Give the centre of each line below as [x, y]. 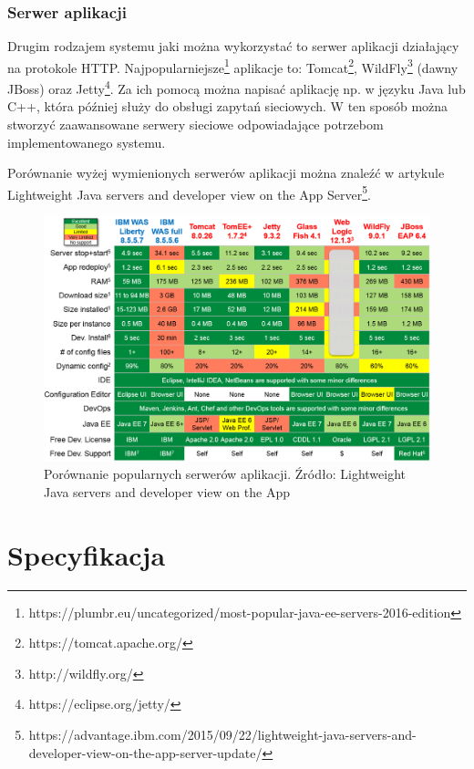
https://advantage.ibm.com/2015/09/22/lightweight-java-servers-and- [222, 734]
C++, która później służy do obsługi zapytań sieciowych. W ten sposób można [228, 106]
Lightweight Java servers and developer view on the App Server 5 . [189, 192]
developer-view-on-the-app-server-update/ [145, 752]
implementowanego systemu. [87, 142]
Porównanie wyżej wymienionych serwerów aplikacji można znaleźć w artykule [226, 173]
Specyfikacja [87, 554]
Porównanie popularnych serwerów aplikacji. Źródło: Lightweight [225, 474]
